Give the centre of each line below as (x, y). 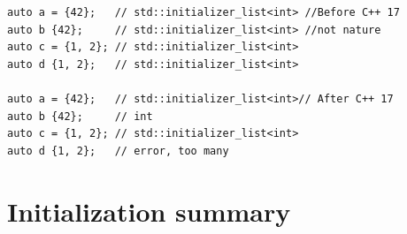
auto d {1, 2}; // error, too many (118, 151)
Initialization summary (149, 211)
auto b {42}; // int (80, 116)
